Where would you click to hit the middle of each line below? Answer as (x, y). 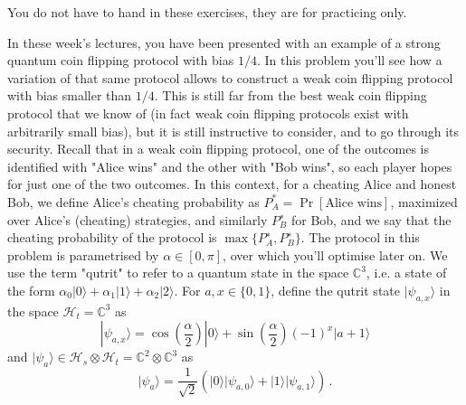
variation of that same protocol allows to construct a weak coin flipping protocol (230, 77)
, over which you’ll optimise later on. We (335, 254)
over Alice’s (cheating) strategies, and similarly (138, 219)
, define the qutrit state (335, 290)
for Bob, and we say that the (371, 219)
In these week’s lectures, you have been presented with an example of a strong (224, 42)
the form (31, 290)
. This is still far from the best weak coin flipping (290, 95)
